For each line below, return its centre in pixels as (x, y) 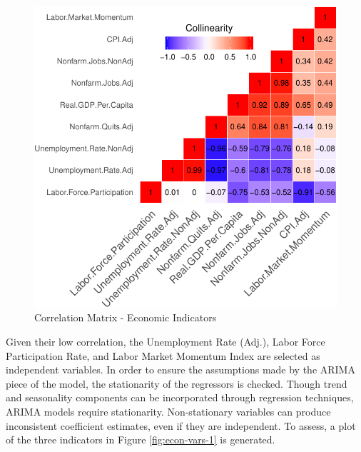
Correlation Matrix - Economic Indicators (126, 317)
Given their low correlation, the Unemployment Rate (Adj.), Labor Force (166, 342)
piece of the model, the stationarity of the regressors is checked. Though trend (177, 383)
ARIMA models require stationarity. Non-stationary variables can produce (168, 411)
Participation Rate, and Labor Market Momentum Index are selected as (163, 355)
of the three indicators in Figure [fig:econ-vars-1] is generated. (141, 440)
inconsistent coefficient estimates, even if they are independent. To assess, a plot (181, 425)
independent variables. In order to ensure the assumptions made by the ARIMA (180, 370)
